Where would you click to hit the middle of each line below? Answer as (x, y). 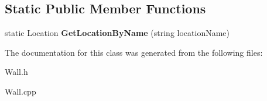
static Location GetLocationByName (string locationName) (117, 33)
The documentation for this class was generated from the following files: (134, 52)
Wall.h (16, 72)
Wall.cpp (20, 91)
